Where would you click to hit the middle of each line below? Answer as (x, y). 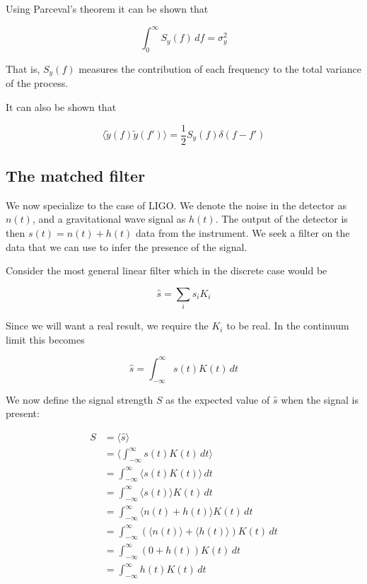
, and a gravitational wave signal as (109, 219)
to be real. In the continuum (288, 326)
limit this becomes (45, 339)
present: (23, 413)
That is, (23, 68)
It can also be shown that (61, 106)
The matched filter (76, 175)
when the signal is (320, 399)
